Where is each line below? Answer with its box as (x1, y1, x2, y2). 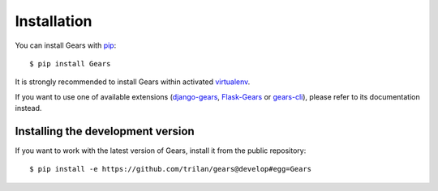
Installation (15, 12, 92, 30)
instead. (15, 104, 42, 113)
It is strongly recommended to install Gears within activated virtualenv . (15, 77, 251, 87)
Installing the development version (15, 124, 195, 138)
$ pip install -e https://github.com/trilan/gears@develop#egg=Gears (29, 164, 312, 174)
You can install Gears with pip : (15, 40, 117, 50)
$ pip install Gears (29, 59, 111, 68)
